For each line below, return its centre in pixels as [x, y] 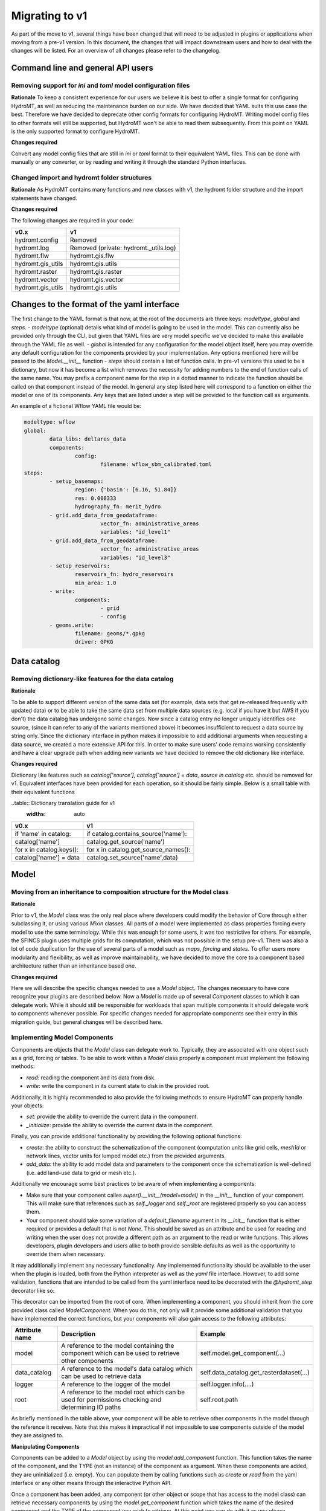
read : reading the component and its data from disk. [91, 1077]
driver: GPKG [94, 642]
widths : [36, 814]
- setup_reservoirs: [80, 566]
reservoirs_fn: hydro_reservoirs [124, 574]
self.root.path [219, 1400]
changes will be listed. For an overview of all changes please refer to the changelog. [116, 51]
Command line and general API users [82, 68]
